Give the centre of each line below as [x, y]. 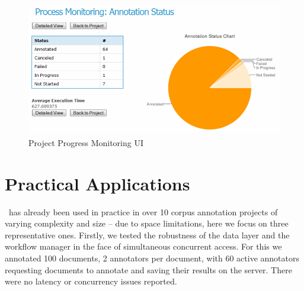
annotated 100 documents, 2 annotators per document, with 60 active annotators [152, 258]
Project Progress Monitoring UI [86, 142]
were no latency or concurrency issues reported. [91, 281]
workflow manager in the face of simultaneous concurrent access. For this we [143, 246]
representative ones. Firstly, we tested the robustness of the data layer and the [147, 235]
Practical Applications [97, 183]
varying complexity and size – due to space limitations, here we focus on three [147, 223]
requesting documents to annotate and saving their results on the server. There [148, 269]
